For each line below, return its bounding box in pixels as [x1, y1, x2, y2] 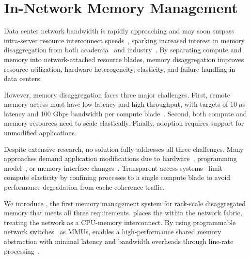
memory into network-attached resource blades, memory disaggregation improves [4, 54, 244, 64]
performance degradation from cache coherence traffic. [4, 182, 165, 192]
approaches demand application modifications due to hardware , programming [4, 153, 237, 163]
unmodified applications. [4, 128, 77, 138]
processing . [4, 245, 40, 256]
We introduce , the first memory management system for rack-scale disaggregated [4, 198, 246, 208]
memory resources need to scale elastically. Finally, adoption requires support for [4, 118, 244, 128]
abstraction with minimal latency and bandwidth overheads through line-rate [4, 236, 234, 246]
